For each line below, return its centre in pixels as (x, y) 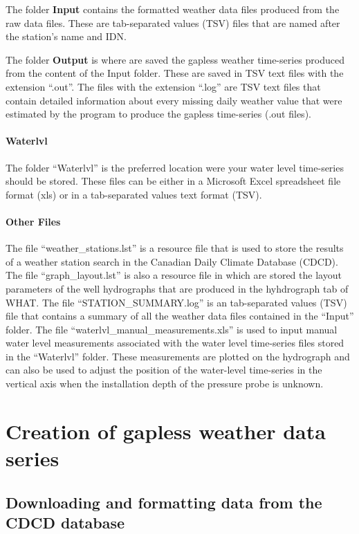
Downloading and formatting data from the (164, 502)
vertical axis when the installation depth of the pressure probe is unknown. (165, 384)
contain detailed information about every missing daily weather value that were (174, 100)
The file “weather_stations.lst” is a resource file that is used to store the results (175, 248)
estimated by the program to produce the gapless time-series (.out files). (158, 114)
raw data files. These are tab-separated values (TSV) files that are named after (173, 22)
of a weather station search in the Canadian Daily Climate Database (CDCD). (172, 261)
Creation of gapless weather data (166, 431)
